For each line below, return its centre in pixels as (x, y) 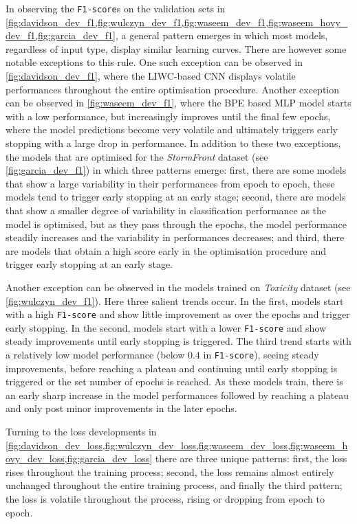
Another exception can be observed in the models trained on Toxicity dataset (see (178, 287)
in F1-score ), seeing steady (261, 355)
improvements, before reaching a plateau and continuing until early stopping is (172, 368)
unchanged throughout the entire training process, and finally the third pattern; (174, 485)
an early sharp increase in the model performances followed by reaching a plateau (177, 395)
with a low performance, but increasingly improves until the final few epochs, (168, 116)
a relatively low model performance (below (95, 355)
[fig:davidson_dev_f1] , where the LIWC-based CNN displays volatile (151, 76)
